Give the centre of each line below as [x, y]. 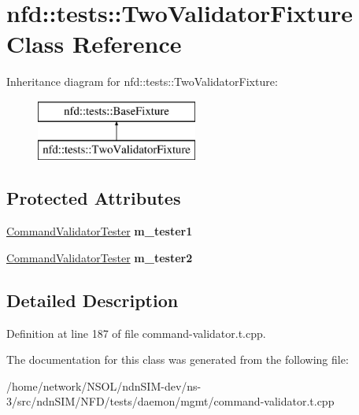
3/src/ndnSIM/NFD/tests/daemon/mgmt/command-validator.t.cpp [170, 401]
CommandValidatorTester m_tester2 [100, 257]
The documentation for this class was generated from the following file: [178, 359]
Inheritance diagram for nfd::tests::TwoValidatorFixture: [142, 82]
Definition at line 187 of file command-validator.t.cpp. [136, 333]
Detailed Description [93, 300]
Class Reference [94, 44]
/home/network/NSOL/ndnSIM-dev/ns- [104, 385]
